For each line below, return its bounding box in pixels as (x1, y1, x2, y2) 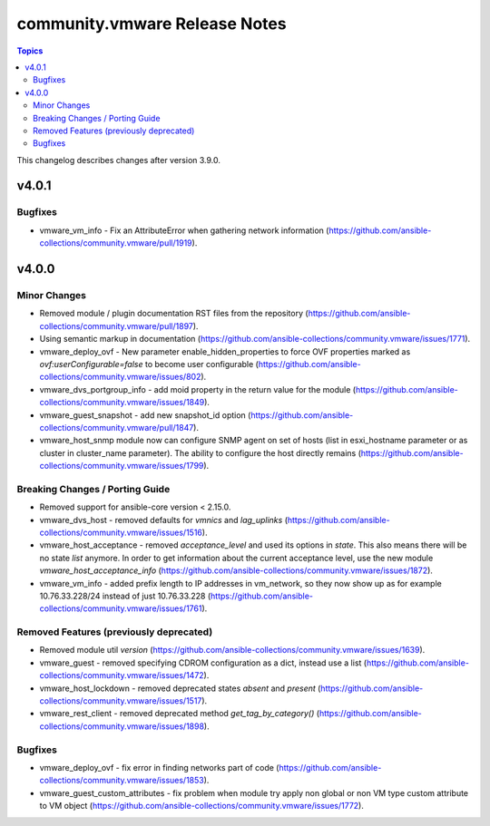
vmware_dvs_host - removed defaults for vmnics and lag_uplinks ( (39, 514, 288, 525)
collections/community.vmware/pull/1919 (39, 238, 192, 248)
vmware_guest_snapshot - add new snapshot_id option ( (39, 409, 251, 421)
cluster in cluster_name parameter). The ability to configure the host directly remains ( (39, 447, 362, 458)
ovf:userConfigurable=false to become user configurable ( (39, 358, 259, 369)
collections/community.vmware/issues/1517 (39, 695, 202, 706)
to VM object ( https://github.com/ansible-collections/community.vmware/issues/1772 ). (39, 801, 365, 811)
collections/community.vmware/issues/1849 (39, 397, 205, 408)
